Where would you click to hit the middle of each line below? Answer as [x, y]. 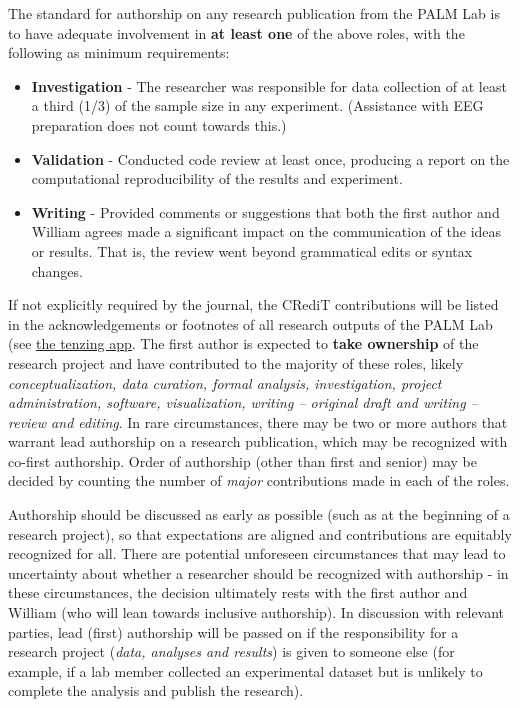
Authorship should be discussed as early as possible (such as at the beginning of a [259, 514]
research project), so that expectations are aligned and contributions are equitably [260, 533]
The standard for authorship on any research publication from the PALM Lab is [254, 13]
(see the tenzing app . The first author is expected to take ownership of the [243, 343]
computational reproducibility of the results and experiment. [217, 178]
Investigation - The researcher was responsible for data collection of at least [269, 85]
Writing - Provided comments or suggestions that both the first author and [265, 211]
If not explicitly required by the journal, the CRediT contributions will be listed [253, 304]
